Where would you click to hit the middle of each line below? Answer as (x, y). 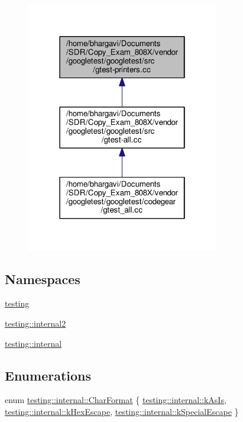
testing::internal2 (35, 323)
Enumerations (48, 375)
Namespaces (43, 278)
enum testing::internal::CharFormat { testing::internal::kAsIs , (116, 400)
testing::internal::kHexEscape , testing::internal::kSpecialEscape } (122, 411)
